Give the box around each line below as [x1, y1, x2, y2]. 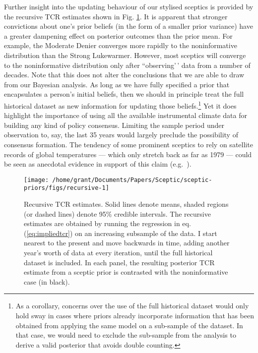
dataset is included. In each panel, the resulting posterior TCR [24, 257, 215, 267]
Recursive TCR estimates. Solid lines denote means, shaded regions [24, 199, 229, 209]
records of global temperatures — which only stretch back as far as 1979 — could [4, 149, 252, 159]
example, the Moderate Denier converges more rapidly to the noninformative [4, 40, 237, 51]
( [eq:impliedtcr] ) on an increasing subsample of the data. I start [24, 228, 217, 238]
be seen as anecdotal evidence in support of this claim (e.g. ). [4, 159, 192, 169]
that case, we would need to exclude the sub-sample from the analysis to [15, 330, 236, 340]
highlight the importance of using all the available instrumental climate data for [4, 110, 247, 120]
